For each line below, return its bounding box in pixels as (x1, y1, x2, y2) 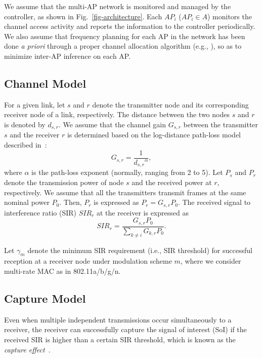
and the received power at (132, 177, 212, 188)
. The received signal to (178, 197, 251, 207)
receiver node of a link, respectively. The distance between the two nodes (4, 109, 230, 120)
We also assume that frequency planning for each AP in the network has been (4, 30, 245, 41)
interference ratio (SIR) (4, 207, 77, 218)
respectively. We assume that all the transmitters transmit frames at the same (4, 187, 246, 197)
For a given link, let (4, 99, 65, 110)
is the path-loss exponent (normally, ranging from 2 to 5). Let (31, 167, 223, 177)
